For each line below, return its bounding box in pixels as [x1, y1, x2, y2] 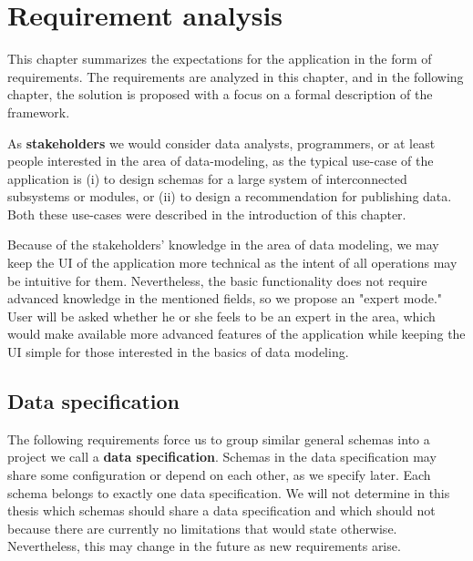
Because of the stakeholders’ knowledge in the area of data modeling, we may [7, 235, 439, 254]
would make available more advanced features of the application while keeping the [7, 324, 466, 343]
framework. [7, 102, 70, 121]
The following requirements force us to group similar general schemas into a [7, 429, 430, 448]
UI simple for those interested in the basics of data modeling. [7, 342, 349, 362]
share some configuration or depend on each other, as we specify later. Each [7, 465, 431, 484]
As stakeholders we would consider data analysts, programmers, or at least [7, 133, 436, 152]
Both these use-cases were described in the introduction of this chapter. [7, 204, 406, 223]
